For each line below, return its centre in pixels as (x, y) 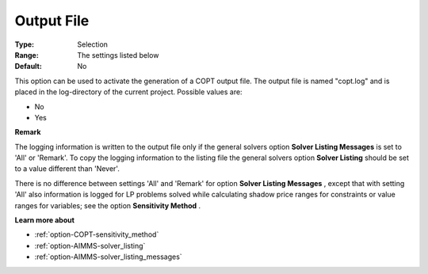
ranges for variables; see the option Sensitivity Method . (108, 205)
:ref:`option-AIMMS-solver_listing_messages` (108, 257)
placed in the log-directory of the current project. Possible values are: (128, 92)
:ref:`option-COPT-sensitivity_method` (97, 234)
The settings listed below (118, 55)
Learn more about (45, 220)
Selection (93, 44)
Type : (25, 44)
